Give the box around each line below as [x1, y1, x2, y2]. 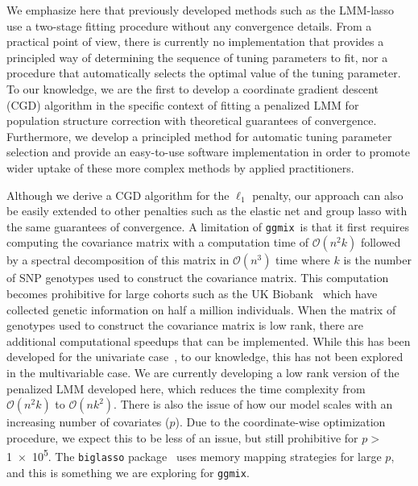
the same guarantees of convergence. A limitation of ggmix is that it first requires [6, 218, 409, 235]
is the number [343, 251, 412, 268]
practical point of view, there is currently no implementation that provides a [6, 33, 384, 50]
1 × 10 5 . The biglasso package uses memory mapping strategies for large [6, 446, 382, 464]
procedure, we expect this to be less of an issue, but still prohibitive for [6, 429, 358, 446]
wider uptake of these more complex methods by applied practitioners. [6, 159, 354, 176]
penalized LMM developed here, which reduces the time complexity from [6, 380, 366, 397]
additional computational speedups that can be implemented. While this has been [6, 332, 411, 349]
